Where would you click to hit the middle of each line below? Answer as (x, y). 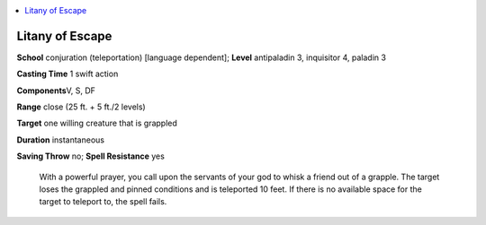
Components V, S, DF (56, 91)
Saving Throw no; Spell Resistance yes (91, 156)
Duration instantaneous (61, 140)
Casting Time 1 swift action (67, 74)
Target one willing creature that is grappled (97, 123)
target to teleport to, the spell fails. (103, 202)
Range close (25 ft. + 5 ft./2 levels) (81, 107)
